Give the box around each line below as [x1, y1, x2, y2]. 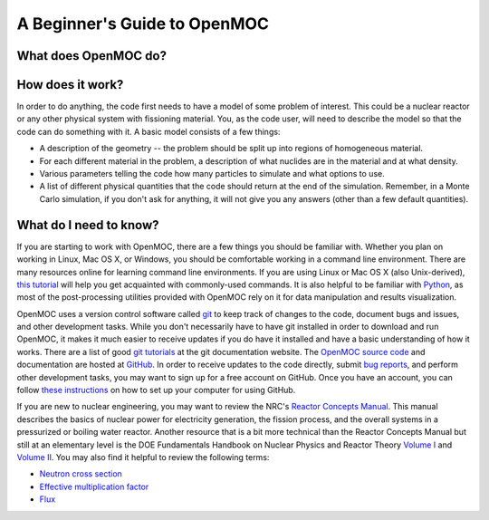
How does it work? [16, 77, 124, 92]
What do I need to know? [16, 217, 159, 233]
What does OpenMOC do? [16, 48, 168, 63]
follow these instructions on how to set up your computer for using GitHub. [16, 385, 296, 396]
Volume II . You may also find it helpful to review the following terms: [16, 451, 270, 462]
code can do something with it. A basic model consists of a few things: [16, 126, 281, 137]
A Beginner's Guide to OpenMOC [16, 14, 270, 34]
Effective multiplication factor [39, 481, 149, 492]
